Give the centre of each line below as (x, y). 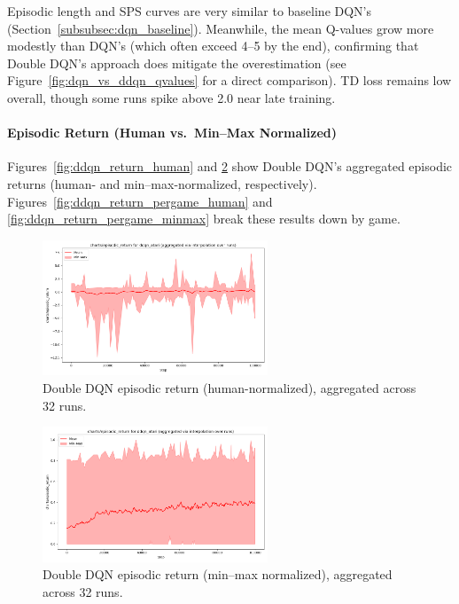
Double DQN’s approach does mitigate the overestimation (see (177, 63)
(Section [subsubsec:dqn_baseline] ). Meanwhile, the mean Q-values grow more (221, 28)
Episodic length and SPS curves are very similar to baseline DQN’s (190, 11)
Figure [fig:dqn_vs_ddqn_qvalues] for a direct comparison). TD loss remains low (229, 80)
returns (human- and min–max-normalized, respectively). (162, 183)
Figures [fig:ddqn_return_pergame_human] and (140, 201)
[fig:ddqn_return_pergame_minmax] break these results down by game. (204, 219)
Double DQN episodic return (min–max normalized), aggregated (218, 574)
